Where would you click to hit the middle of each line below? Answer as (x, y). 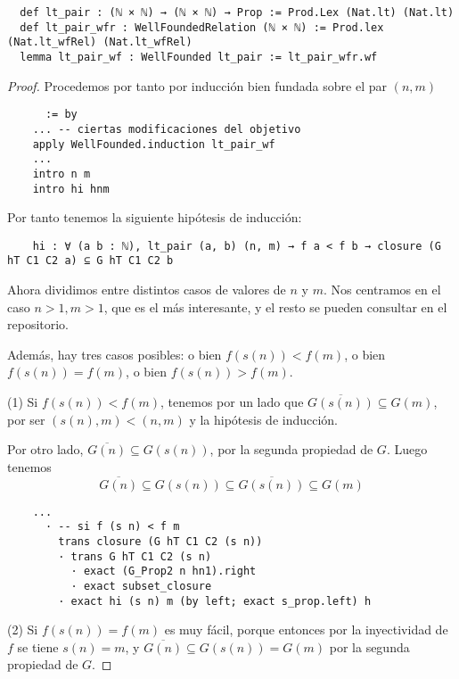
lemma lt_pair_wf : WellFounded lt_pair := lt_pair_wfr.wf (199, 57)
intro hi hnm (71, 189)
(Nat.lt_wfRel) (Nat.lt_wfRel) (100, 42)
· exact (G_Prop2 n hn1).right (164, 571)
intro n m (61, 174)
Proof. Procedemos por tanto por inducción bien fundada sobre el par (197, 85)
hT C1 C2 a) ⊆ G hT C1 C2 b (90, 261)
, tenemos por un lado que (232, 402)
